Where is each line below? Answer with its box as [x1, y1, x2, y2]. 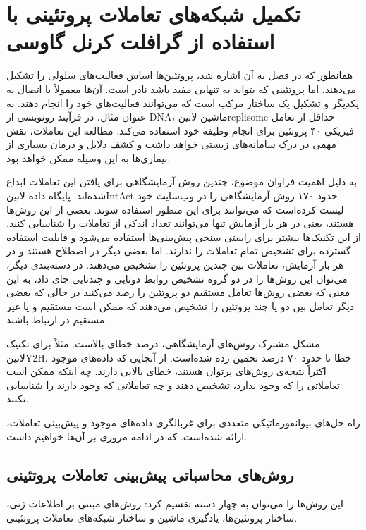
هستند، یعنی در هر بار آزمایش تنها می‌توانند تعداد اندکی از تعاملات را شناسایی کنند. [6, 216, 354, 230]
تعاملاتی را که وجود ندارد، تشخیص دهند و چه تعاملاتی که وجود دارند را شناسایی [6, 377, 340, 392]
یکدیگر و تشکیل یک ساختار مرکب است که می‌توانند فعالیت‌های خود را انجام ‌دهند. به [6, 95, 360, 110]
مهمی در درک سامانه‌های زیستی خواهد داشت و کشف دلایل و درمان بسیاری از [6, 137, 336, 152]
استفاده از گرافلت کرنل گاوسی [6, 27, 275, 56]
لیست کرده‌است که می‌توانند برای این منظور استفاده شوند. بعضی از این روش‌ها [6, 202, 344, 216]
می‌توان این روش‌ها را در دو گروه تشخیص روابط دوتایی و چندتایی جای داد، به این [6, 271, 348, 285]
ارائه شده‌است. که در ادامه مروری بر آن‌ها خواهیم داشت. [6, 429, 248, 443]
